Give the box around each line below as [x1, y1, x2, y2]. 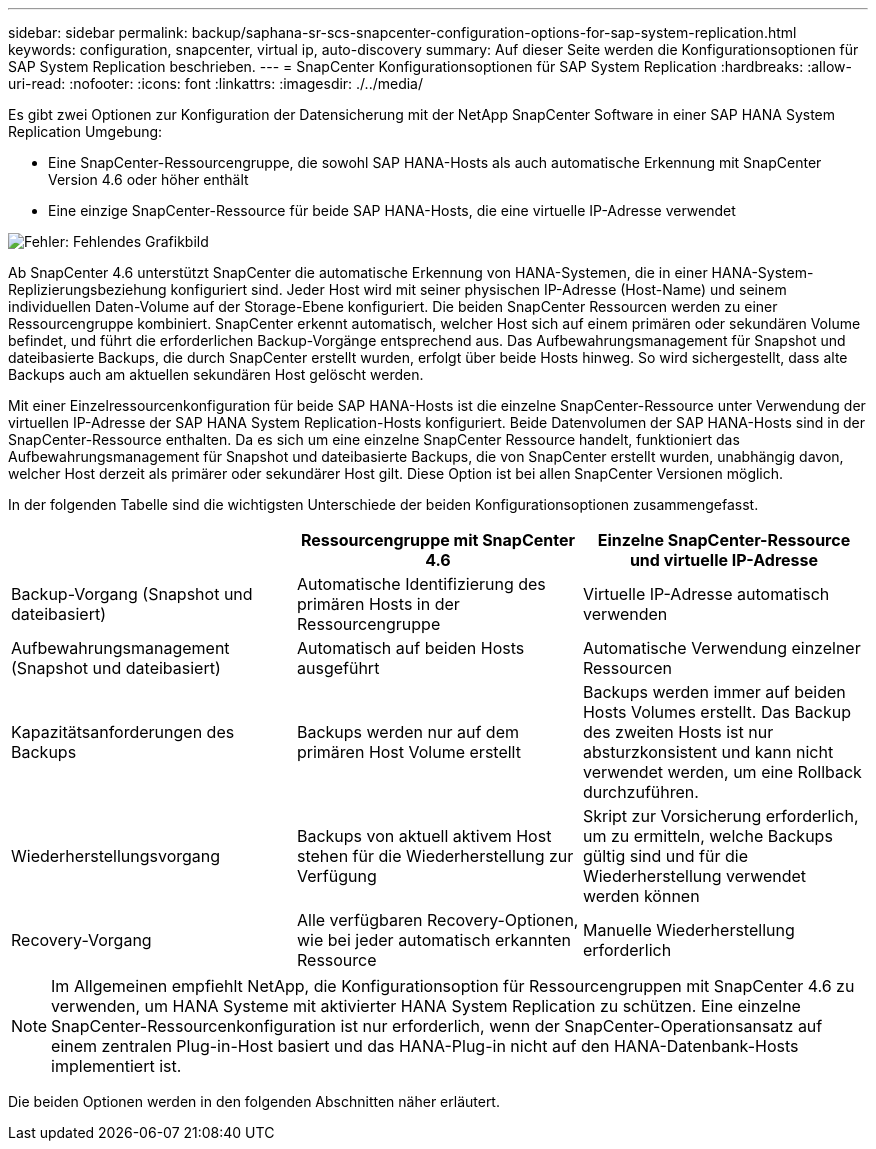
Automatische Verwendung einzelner [582, 638, 861, 658]
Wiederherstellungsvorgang [11, 846, 221, 866]
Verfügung [296, 866, 377, 886]
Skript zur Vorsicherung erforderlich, [582, 806, 859, 826]
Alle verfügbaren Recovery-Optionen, [296, 910, 579, 930]
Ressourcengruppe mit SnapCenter [300, 530, 576, 550]
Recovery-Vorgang [11, 930, 152, 950]
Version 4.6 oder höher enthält [48, 171, 249, 188]
